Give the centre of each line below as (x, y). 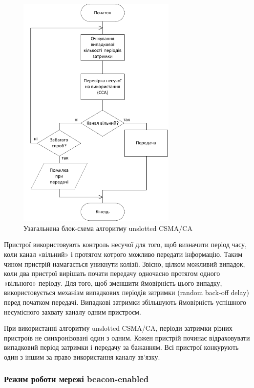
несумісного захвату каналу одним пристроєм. (73, 311)
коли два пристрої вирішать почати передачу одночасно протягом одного (112, 273)
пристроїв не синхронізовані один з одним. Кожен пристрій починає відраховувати (127, 337)
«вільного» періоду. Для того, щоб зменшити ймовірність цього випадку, (113, 283)
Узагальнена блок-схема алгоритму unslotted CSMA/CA (108, 228)
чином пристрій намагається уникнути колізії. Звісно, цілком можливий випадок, (125, 263)
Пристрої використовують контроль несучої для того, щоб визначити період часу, (125, 244)
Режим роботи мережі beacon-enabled (76, 378)
